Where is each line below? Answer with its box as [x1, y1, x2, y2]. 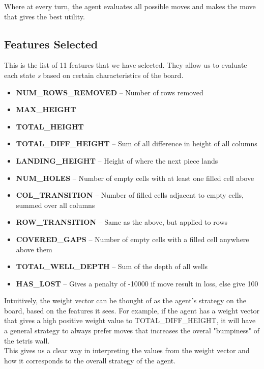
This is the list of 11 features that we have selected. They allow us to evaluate [4, 60, 247, 70]
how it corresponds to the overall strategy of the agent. [4, 355, 176, 365]
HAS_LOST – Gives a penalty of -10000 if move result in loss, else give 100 [16, 278, 258, 288]
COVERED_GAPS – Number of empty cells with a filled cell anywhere [16, 233, 249, 244]
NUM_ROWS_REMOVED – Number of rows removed [16, 87, 203, 97]
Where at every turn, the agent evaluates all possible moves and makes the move [4, 1, 256, 11]
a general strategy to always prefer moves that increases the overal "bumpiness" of [4, 325, 259, 336]
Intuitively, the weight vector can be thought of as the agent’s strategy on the [4, 295, 246, 306]
